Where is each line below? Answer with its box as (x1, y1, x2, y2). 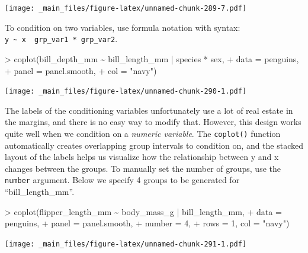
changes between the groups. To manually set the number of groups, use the (5, 162, 281, 174)
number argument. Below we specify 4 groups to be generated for (5, 174, 240, 186)
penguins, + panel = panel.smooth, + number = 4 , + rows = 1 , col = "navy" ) (5, 217, 290, 229)
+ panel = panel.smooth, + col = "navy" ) (5, 64, 157, 76)
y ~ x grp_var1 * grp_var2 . (5, 33, 118, 45)
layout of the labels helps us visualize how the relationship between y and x (5, 150, 279, 163)
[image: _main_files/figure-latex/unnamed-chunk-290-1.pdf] (5, 87, 247, 96)
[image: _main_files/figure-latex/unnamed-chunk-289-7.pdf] (5, 4, 247, 12)
